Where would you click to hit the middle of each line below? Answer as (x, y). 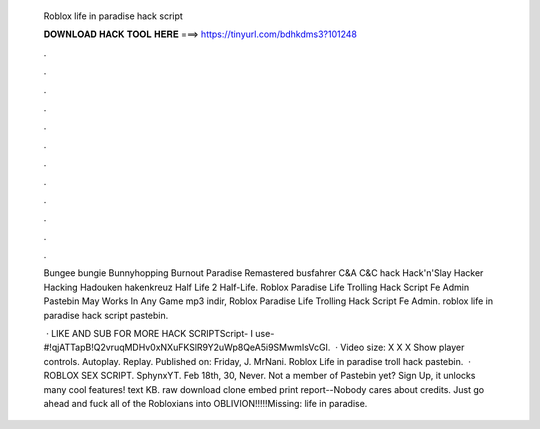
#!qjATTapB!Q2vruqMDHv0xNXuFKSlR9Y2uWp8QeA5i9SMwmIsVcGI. (187, 347)
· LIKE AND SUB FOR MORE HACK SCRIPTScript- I (149, 334)
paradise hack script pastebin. (106, 315)
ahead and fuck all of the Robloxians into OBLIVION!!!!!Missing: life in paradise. (205, 403)
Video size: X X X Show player (402, 347)
